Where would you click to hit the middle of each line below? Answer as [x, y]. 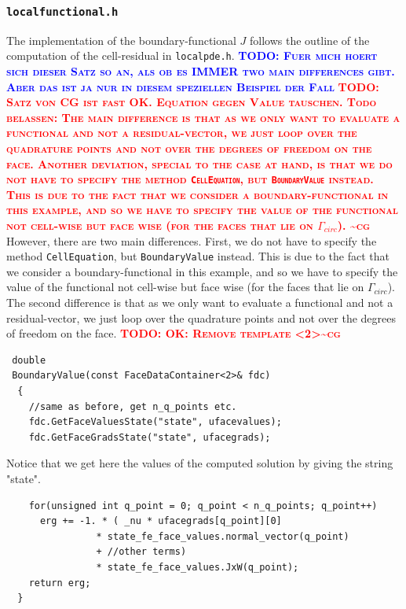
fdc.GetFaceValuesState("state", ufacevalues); [155, 422]
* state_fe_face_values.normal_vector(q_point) [223, 536]
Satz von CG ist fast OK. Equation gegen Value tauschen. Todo [192, 102]
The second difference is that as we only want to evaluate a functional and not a [200, 303]
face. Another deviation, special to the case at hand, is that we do [199, 163]
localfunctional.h [62, 11]
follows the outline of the [310, 40]
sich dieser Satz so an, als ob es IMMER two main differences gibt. [201, 71]
